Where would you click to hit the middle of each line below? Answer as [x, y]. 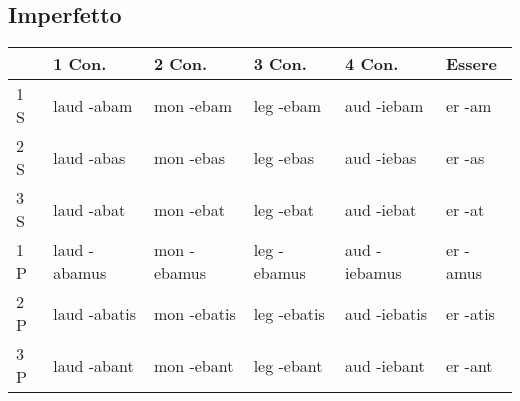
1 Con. [80, 64]
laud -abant [93, 365]
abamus [80, 273]
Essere [471, 64]
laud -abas [89, 157]
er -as [465, 157]
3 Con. [280, 64]
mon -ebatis [194, 313]
